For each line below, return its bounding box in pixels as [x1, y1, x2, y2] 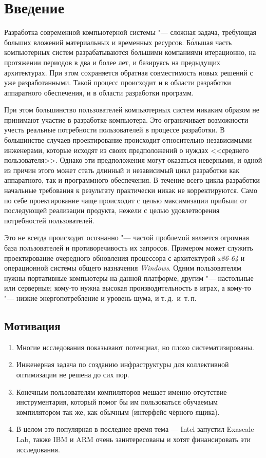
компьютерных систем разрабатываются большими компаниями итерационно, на [4, 47, 256, 58]
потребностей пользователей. [4, 215, 94, 225]
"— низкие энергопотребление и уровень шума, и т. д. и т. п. [4, 292, 197, 303]
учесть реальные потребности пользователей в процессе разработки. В [4, 124, 225, 135]
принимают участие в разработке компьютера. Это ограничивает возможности [4, 114, 249, 125]
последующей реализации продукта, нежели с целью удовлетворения [4, 205, 220, 216]
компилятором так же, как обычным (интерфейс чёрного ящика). [16, 406, 220, 417]
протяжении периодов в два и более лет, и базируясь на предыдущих [4, 56, 220, 67]
